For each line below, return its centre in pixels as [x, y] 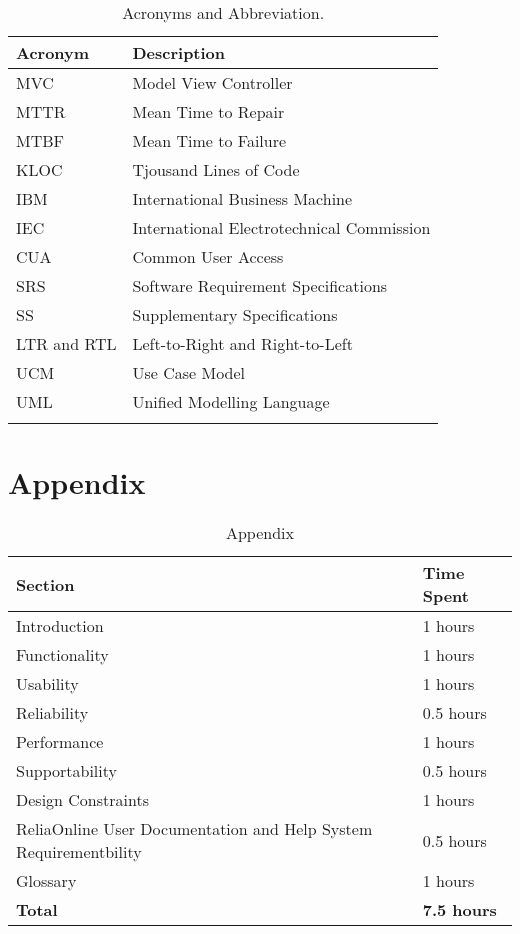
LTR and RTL [66, 343]
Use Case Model [189, 372]
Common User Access [208, 256]
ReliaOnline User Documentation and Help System [194, 829]
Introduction [60, 626]
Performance [60, 742]
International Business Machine [242, 198]
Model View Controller [212, 82]
